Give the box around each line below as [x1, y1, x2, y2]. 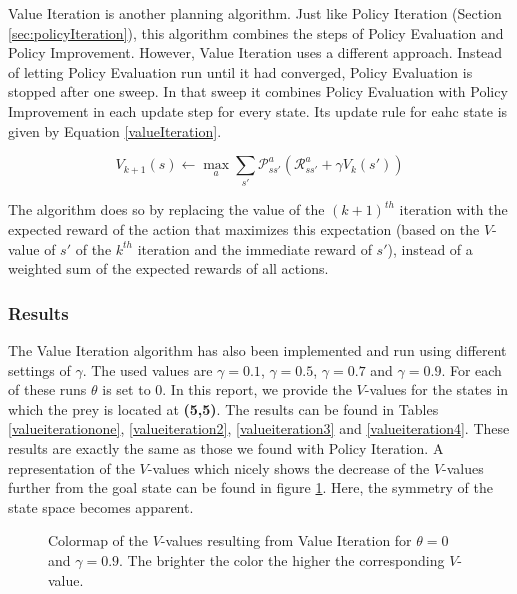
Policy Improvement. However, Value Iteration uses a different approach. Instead [8, 42, 503, 63]
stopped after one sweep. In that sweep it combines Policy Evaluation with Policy [8, 81, 508, 102]
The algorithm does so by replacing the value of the [8, 199, 325, 220]
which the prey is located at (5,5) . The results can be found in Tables [8, 398, 439, 419]
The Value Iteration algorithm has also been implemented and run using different [8, 340, 507, 361]
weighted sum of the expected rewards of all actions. [8, 258, 329, 279]
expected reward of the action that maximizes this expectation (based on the [8, 219, 480, 240]
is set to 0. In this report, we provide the [102, 379, 352, 400]
